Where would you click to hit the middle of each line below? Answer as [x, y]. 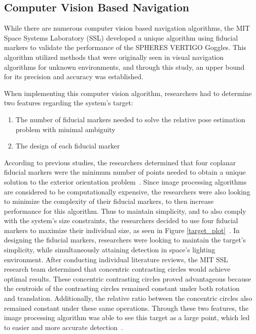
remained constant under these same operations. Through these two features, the [126, 308]
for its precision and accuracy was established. [74, 76]
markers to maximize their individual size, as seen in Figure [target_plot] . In [122, 230]
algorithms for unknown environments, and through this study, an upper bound [124, 67]
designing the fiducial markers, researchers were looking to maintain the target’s [125, 240]
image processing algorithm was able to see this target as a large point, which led [127, 317]
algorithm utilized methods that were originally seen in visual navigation [114, 57]
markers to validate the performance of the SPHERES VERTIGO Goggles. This [125, 47]
